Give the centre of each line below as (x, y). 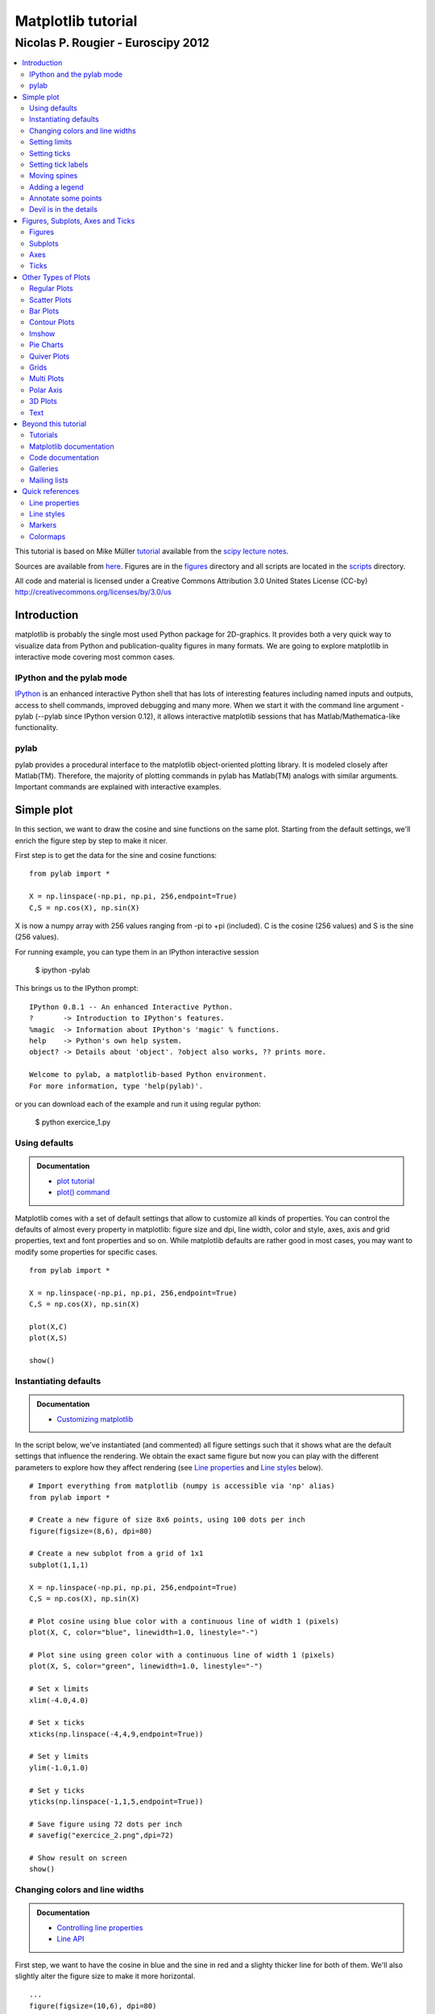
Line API (70, 1939)
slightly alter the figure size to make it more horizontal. (105, 1976)
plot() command (83, 1192)
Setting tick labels (59, 164)
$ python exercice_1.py (73, 1122)
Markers (43, 525)
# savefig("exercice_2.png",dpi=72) (101, 1836)
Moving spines (54, 176)
